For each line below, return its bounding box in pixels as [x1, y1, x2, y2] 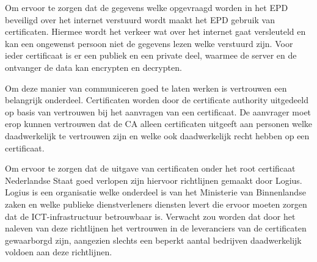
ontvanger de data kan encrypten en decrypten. [5, 60, 182, 73]
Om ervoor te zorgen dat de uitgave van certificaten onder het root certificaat [5, 162, 296, 175]
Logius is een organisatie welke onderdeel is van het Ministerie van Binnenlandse [5, 186, 306, 198]
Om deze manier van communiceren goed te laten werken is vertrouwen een [5, 81, 287, 94]
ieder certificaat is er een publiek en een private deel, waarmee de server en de [5, 49, 297, 62]
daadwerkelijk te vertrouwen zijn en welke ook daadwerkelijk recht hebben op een [5, 129, 310, 142]
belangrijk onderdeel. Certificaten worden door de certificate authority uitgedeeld [5, 93, 308, 106]
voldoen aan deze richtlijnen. [5, 246, 112, 258]
